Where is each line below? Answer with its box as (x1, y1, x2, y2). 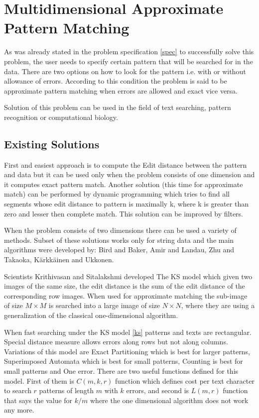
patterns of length (39, 385, 94, 396)
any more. (4, 405, 34, 415)
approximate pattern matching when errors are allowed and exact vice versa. (4, 85, 238, 96)
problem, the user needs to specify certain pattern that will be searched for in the (4, 56, 253, 66)
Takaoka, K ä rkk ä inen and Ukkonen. (4, 254, 114, 265)
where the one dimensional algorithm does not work (90, 395, 249, 405)
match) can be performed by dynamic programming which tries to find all (4, 189, 230, 199)
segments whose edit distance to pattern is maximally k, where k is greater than (4, 199, 249, 209)
